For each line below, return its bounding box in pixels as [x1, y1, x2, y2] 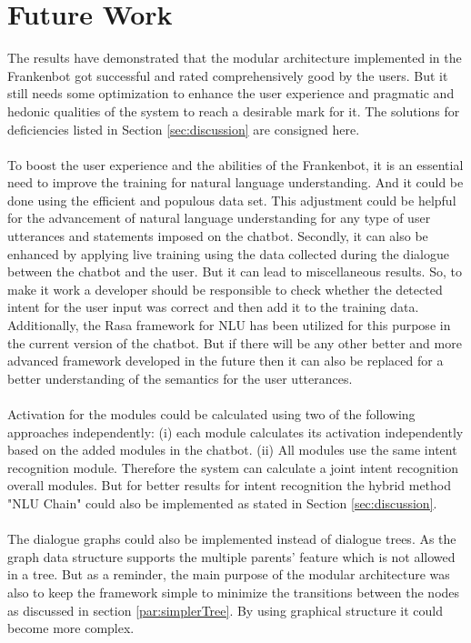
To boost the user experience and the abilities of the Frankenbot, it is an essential [7, 155, 464, 174]
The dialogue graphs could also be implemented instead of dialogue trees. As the [7, 529, 456, 548]
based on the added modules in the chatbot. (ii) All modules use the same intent [7, 440, 457, 459]
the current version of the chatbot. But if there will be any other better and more [7, 333, 462, 352]
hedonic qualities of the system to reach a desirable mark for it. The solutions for [7, 101, 460, 120]
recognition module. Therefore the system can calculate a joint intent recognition [7, 457, 459, 477]
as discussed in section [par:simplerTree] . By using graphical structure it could [7, 600, 444, 619]
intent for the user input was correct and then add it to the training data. [7, 297, 419, 316]
